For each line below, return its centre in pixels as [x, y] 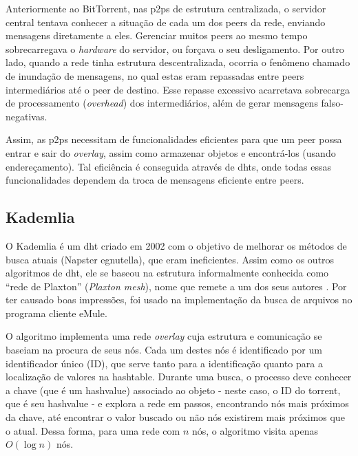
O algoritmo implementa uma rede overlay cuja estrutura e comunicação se [164, 336]
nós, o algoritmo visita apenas [255, 430]
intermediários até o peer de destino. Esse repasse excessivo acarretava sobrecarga [178, 89]
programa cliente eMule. [56, 313]
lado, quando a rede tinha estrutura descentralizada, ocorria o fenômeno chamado [178, 62]
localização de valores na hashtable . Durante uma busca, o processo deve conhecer [179, 377]
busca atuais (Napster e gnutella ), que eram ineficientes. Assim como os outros [170, 259]
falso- [332, 103]
